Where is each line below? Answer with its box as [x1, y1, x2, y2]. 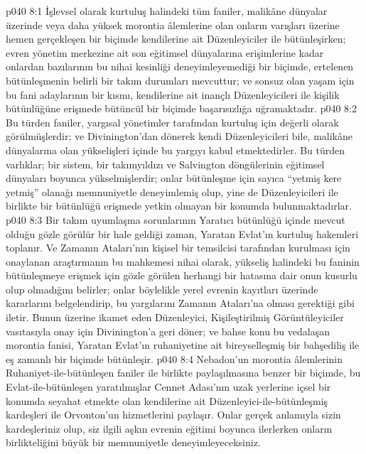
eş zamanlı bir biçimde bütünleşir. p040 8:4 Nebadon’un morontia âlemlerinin [6, 351, 343, 366]
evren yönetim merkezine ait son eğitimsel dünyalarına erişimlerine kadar [6, 45, 324, 60]
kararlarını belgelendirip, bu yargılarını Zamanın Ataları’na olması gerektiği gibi [6, 296, 355, 310]
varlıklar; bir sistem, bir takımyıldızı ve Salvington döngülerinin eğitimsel [6, 156, 325, 171]
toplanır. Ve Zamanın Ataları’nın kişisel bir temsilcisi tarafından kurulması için [6, 240, 350, 255]
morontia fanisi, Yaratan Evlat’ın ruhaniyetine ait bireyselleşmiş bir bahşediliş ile [6, 337, 360, 352]
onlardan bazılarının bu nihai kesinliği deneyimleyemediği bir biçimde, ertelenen [6, 59, 354, 74]
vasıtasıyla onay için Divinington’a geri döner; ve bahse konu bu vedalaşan [6, 323, 330, 338]
